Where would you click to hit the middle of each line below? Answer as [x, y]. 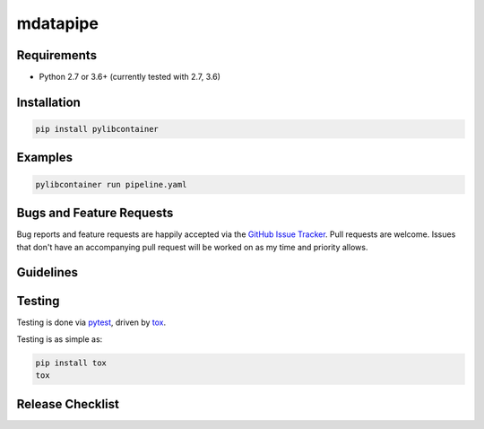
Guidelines [47, 272]
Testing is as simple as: [60, 339]
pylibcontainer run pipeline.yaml [111, 184]
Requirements [57, 55]
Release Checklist [68, 404]
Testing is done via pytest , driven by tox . [91, 322]
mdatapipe [57, 23]
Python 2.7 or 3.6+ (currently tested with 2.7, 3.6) [130, 77]
